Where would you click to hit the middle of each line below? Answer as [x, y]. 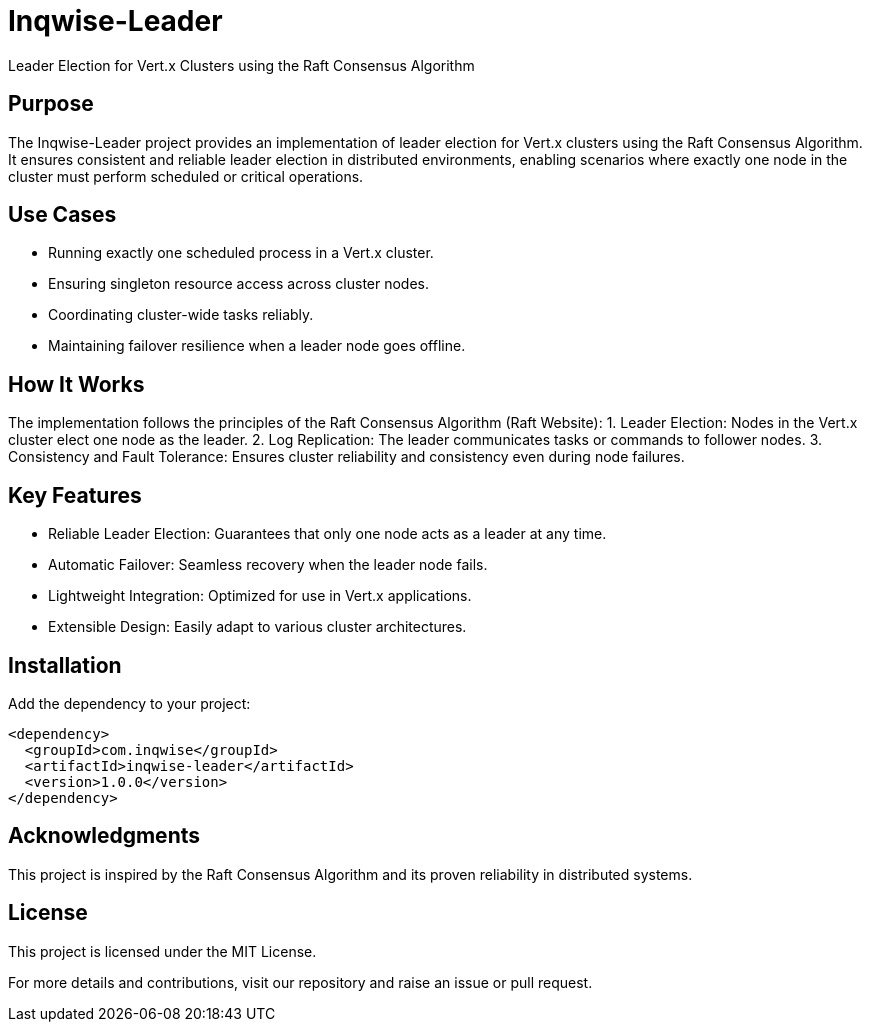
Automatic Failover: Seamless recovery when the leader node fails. [268, 565]
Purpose [51, 104]
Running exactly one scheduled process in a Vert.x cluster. [241, 253]
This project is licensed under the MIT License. [162, 951]
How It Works [76, 384]
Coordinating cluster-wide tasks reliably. [181, 315]
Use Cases [62, 215]
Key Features [75, 495]
